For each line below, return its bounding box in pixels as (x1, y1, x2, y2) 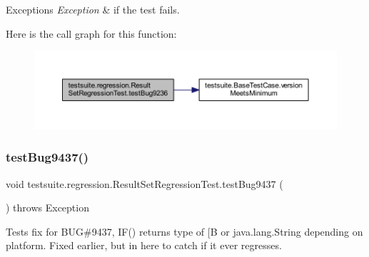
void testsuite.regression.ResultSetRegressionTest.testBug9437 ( (6, 176, 283, 191)
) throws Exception (6, 200, 89, 215)
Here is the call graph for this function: (6, 26, 177, 41)
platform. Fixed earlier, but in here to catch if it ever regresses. (6, 238, 282, 253)
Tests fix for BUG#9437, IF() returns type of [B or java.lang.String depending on (6, 224, 363, 238)
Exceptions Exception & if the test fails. (6, 2, 180, 16)
